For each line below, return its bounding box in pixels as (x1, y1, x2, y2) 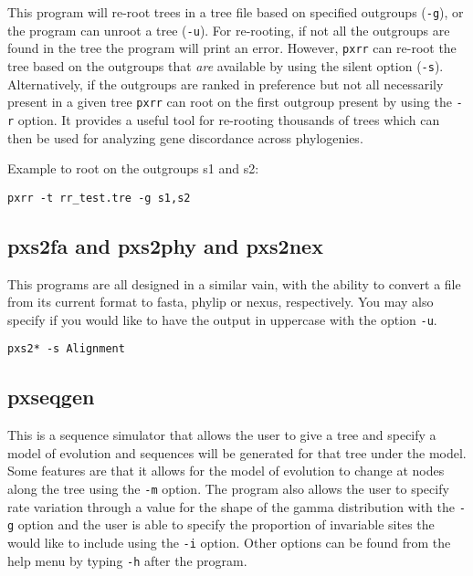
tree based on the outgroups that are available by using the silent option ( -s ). (7, 56, 444, 75)
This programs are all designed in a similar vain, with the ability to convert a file (7, 274, 461, 293)
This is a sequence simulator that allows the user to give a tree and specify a (7, 425, 436, 445)
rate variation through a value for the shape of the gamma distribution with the (7, 497, 455, 516)
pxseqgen (7, 382, 95, 411)
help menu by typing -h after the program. (7, 550, 247, 570)
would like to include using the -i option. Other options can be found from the (7, 533, 451, 552)
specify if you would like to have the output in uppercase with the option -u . (7, 309, 437, 329)
